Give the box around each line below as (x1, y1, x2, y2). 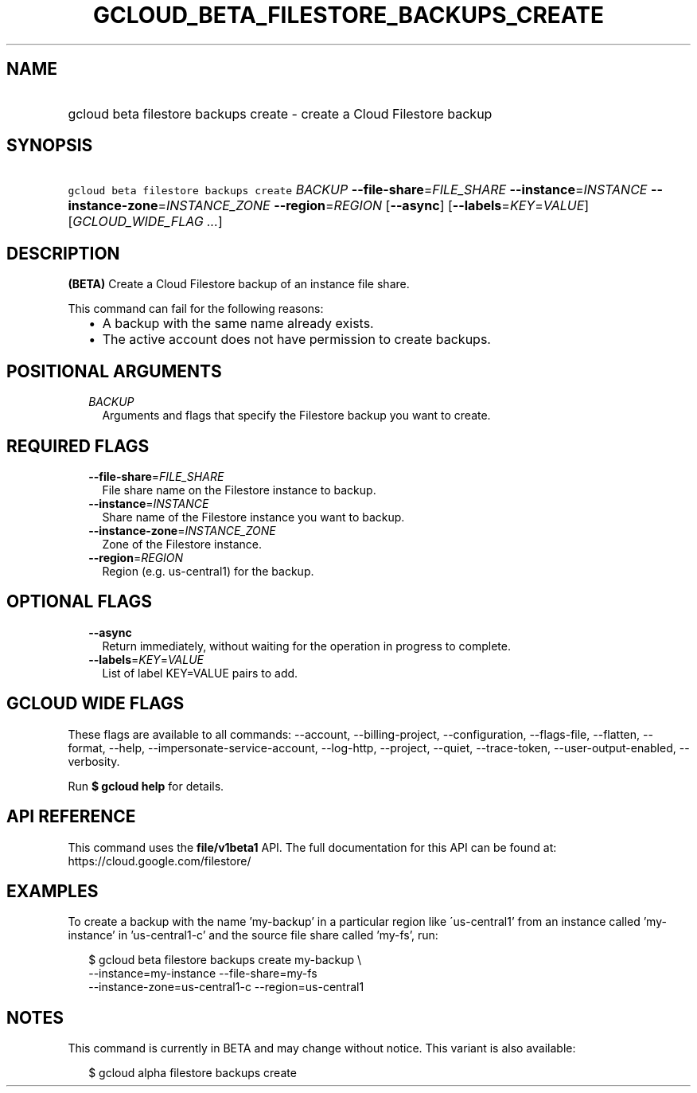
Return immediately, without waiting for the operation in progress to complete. (102, 638, 511, 653)
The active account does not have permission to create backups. (102, 331, 491, 348)
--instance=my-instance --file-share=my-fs (88, 966, 317, 981)
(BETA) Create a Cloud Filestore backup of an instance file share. (68, 277, 410, 291)
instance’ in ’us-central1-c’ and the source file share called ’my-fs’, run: (68, 928, 438, 943)
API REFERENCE (6, 806, 136, 827)
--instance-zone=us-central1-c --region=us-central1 (88, 980, 364, 994)
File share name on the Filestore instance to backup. (102, 482, 376, 497)
